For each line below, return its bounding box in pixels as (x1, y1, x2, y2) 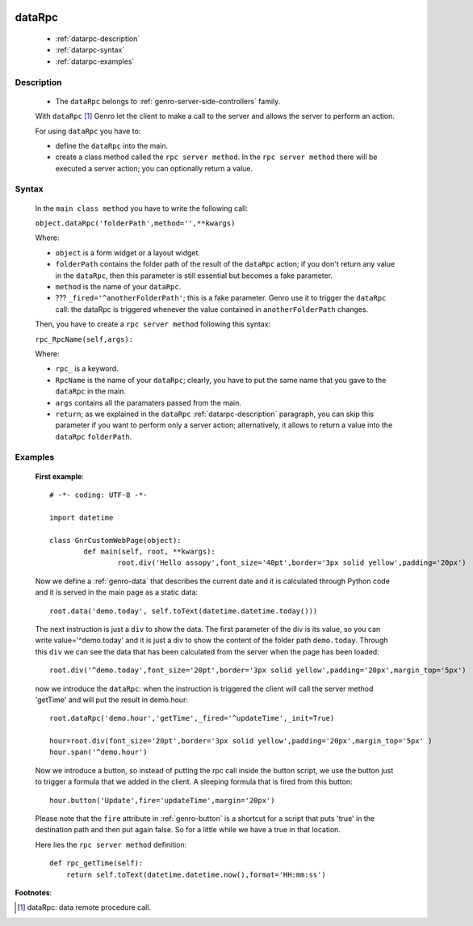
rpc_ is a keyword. (55, 364, 119, 373)
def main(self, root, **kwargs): (83, 546, 216, 556)
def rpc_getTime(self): (49, 859, 144, 868)
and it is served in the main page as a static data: (35, 587, 198, 597)
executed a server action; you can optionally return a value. (55, 163, 253, 173)
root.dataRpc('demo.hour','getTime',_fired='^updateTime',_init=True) (49, 713, 335, 723)
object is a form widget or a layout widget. (55, 247, 201, 258)
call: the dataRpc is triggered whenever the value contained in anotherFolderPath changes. (55, 304, 369, 314)
